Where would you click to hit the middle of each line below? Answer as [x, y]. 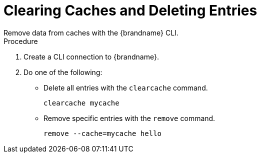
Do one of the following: [63, 72]
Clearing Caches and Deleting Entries [130, 10]
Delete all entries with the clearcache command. [126, 87]
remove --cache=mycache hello [103, 133]
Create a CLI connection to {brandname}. [91, 56]
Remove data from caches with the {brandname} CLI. [91, 32]
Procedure [21, 41]
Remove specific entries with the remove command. [129, 118]
